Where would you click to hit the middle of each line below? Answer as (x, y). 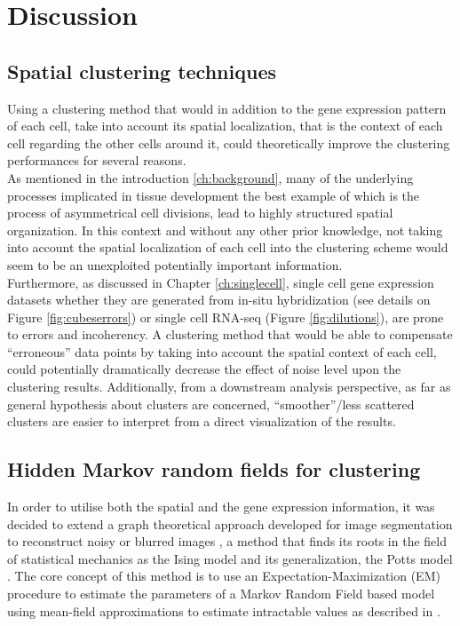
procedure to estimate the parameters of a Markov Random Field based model (221, 594)
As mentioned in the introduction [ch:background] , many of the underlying (210, 177)
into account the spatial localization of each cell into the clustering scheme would (228, 247)
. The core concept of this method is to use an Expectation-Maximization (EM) (224, 576)
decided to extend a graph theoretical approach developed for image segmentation (230, 523)
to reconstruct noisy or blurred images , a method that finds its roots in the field (227, 541)
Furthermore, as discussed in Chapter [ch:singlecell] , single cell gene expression (221, 282)
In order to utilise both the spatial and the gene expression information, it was (221, 507)
